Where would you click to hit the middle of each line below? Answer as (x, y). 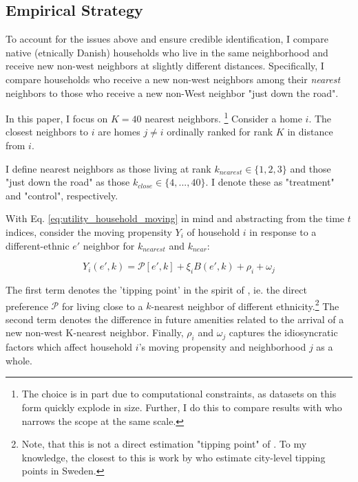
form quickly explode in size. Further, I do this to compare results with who (182, 407)
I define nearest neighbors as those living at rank (108, 168)
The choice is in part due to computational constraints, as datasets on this (179, 394)
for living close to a (102, 306)
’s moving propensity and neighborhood (222, 347)
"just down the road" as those (68, 182)
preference (27, 306)
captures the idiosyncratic (283, 332)
